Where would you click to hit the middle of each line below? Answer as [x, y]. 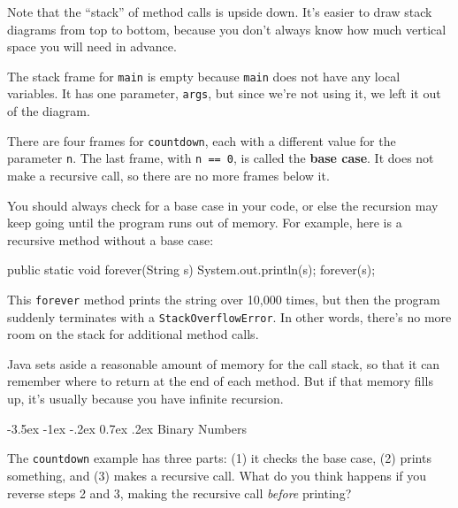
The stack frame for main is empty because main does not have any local [204, 76]
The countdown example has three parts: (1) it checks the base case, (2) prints [219, 458]
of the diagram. [49, 111]
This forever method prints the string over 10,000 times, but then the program [224, 299]
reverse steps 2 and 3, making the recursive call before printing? [179, 493]
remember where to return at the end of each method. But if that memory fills [220, 381]
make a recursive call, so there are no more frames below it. [168, 175]
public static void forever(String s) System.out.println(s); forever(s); [191, 269]
